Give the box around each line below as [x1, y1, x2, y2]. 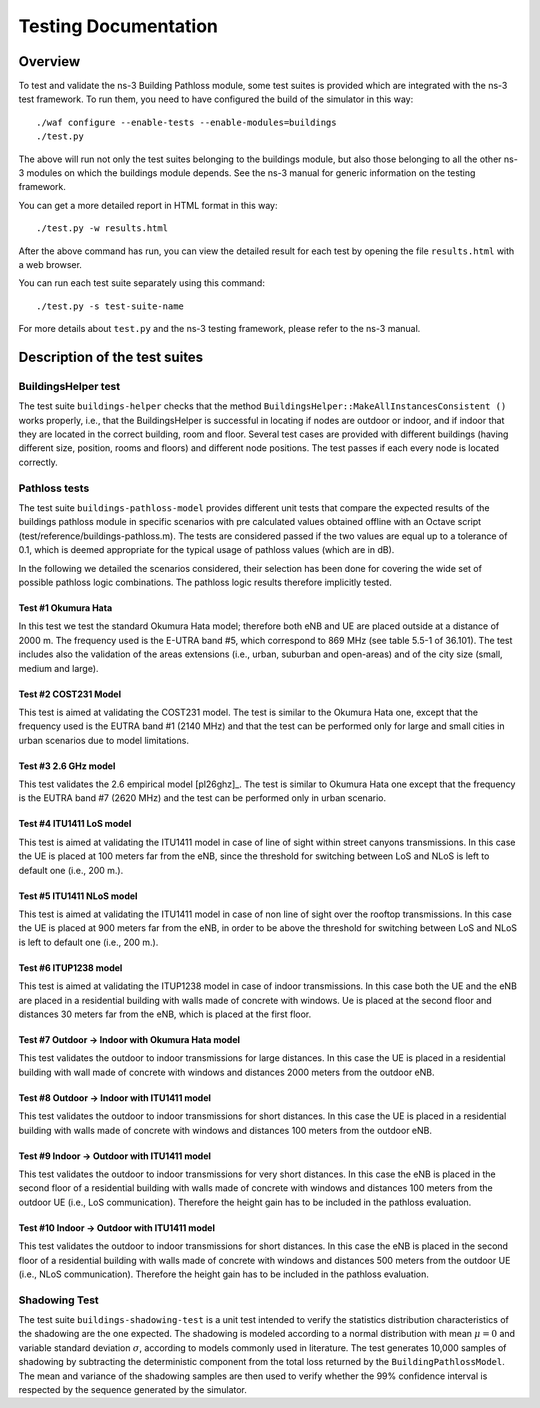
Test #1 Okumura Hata [18, 601, 113, 614]
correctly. [18, 456, 59, 468]
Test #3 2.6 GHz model [18, 760, 116, 772]
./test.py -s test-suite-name [36, 300, 185, 312]
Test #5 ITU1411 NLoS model [18, 890, 138, 902]
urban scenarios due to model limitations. [18, 734, 190, 746]
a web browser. [18, 258, 82, 270]
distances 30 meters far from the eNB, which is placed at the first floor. [18, 1008, 312, 1020]
